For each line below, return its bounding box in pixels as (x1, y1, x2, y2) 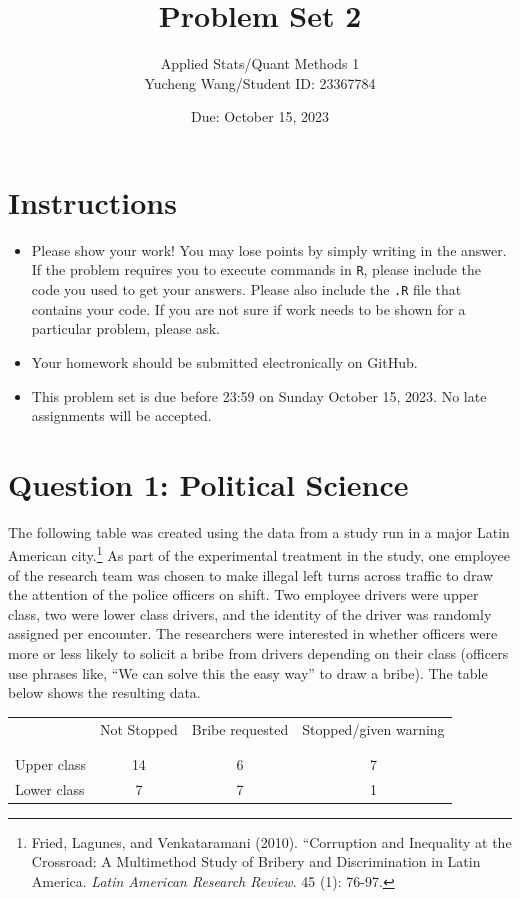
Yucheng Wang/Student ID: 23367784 (144, 72, 376, 93)
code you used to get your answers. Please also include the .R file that (31, 279, 462, 300)
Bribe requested (191, 718, 289, 739)
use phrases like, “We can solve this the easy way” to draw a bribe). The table (8, 662, 488, 683)
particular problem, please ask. (31, 318, 220, 339)
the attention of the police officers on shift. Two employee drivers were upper (8, 584, 479, 605)
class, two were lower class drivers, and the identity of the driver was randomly (8, 603, 492, 624)
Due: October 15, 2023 (191, 106, 329, 127)
